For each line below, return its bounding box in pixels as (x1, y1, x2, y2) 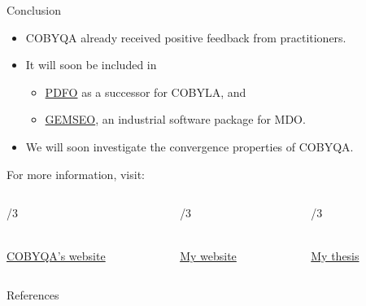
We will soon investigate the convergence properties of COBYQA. (25, 138, 354, 155)
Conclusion (7, 2, 61, 18)
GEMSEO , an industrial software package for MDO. (45, 111, 306, 128)
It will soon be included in (25, 56, 157, 73)
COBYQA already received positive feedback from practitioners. (25, 28, 346, 46)
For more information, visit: (7, 165, 145, 182)
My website (180, 247, 237, 264)
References (7, 286, 59, 303)
